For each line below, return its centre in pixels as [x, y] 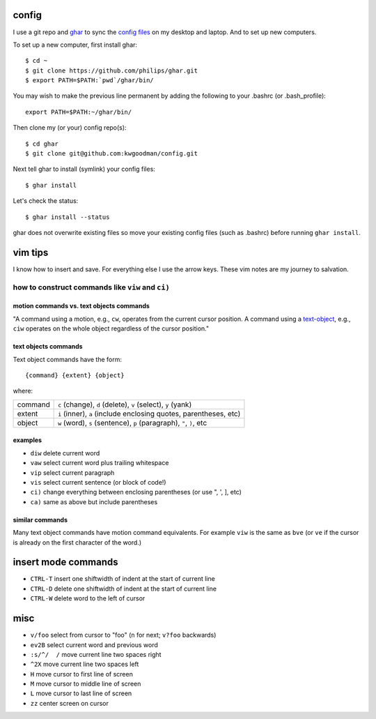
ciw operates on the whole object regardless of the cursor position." [111, 328]
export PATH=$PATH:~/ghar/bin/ [79, 112]
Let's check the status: [46, 201]
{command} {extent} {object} [75, 376]
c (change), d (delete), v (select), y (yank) [125, 404]
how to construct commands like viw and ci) [91, 287]
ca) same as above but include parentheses [94, 501]
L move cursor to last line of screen [81, 693]
